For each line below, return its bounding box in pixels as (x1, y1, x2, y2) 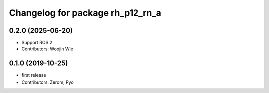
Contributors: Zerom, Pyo (21, 79, 74, 85)
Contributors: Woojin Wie (21, 46, 73, 52)
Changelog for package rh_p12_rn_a (9, 7, 162, 18)
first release (21, 72, 47, 78)
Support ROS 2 (21, 40, 52, 46)
